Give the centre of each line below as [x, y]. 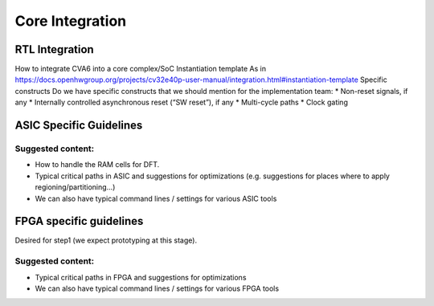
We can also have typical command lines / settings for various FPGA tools [157, 288]
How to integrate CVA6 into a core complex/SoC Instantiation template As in [141, 69]
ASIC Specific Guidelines [79, 126]
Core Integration [71, 21]
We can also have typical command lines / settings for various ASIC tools [156, 198]
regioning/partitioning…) [75, 187]
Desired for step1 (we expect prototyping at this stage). [106, 240]
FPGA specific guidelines [79, 221]
